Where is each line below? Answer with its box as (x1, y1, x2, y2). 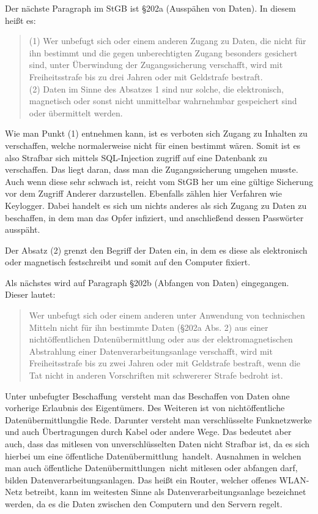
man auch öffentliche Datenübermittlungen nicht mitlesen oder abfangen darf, (5, 461, 298, 474)
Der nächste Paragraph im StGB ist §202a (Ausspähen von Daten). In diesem (5, 2, 296, 14)
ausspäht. (5, 223, 40, 236)
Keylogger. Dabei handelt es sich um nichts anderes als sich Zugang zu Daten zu (5, 198, 307, 211)
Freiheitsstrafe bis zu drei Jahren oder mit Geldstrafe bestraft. (29, 70, 263, 83)
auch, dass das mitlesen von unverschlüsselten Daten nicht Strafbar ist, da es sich (5, 437, 310, 450)
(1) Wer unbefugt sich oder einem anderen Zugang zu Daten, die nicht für (29, 34, 306, 47)
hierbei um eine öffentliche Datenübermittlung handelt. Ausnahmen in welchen (5, 449, 301, 462)
